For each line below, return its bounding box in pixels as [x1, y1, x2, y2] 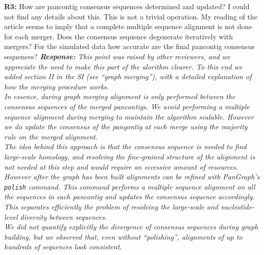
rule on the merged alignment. [4, 131, 98, 142]
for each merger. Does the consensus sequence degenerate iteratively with [4, 31, 233, 41]
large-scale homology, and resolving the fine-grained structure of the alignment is [4, 151, 255, 161]
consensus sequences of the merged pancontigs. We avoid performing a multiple [4, 101, 250, 111]
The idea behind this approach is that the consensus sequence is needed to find [4, 141, 247, 152]
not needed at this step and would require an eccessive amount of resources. [4, 161, 238, 172]
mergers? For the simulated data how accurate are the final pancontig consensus [4, 41, 255, 52]
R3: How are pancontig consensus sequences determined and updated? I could [4, 1, 250, 11]
